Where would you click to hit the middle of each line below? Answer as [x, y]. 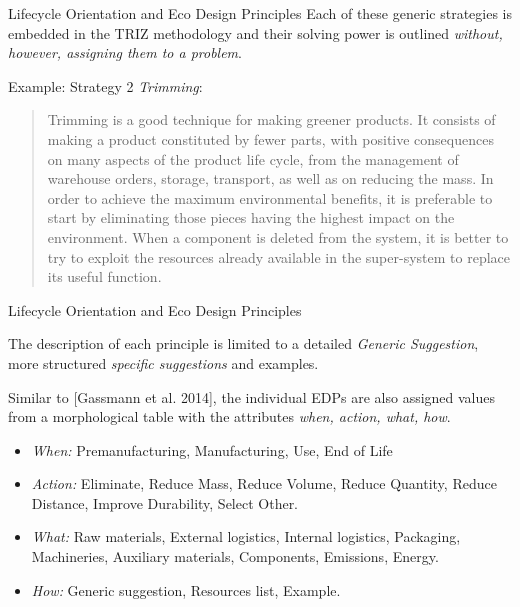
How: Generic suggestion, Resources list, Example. [186, 589]
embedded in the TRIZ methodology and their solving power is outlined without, [255, 32]
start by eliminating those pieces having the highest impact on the [251, 217]
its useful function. [104, 276]
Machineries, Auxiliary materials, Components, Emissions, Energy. [235, 556]
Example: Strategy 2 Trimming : [105, 85]
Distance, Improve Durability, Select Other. [165, 502]
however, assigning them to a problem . [125, 52]
